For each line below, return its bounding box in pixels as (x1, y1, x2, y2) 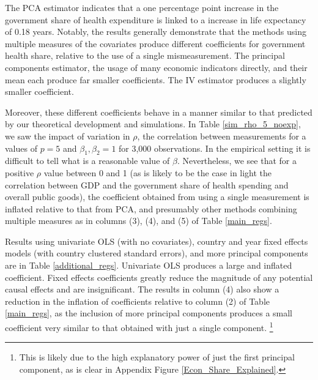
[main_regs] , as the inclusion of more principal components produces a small (5, 307, 293, 319)
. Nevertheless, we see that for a (177, 154, 297, 167)
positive (5, 166, 34, 179)
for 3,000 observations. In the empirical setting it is (119, 141, 311, 154)
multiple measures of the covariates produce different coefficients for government (5, 37, 306, 50)
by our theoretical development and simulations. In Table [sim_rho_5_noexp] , (5, 117, 301, 130)
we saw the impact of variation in (5, 129, 130, 142)
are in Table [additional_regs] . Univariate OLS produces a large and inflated (5, 259, 292, 272)
